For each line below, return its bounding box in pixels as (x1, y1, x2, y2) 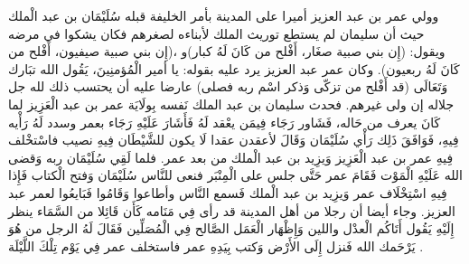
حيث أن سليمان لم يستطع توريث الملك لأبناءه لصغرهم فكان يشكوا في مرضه (8, 24, 425, 42)
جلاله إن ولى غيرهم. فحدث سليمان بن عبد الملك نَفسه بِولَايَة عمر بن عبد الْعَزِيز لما (8, 94, 455, 113)
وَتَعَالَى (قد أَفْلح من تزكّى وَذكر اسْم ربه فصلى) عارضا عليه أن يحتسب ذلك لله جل (8, 77, 448, 96)
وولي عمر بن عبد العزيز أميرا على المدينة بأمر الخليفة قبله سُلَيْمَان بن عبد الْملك (8, 6, 439, 24)
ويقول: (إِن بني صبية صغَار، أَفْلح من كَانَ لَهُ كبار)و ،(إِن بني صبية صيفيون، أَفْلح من (8, 42, 446, 61)
